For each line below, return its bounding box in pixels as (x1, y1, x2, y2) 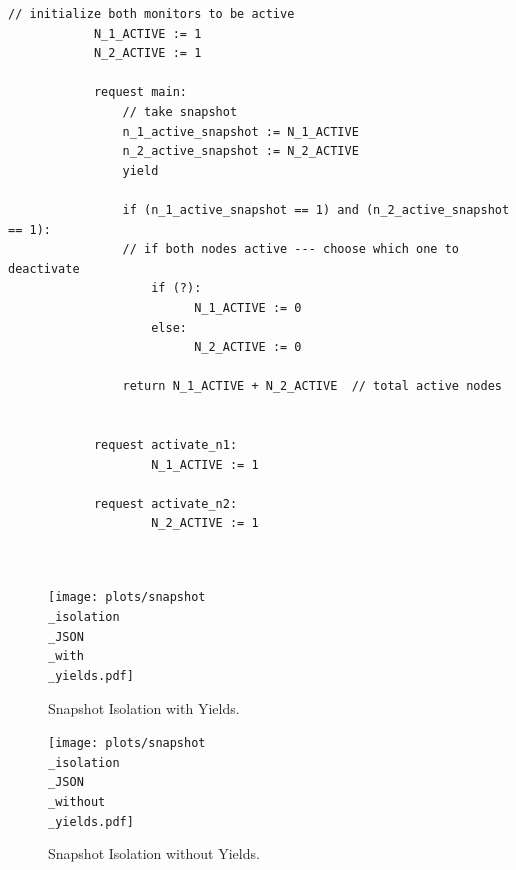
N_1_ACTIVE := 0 (194, 300, 302, 315)
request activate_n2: (93, 496, 238, 511)
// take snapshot (122, 104, 238, 119)
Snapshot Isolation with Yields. (48, 697, 240, 718)
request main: (93, 85, 187, 100)
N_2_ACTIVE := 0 (194, 340, 302, 355)
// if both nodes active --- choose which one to (122, 242, 460, 257)
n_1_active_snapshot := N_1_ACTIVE (122, 124, 359, 139)
